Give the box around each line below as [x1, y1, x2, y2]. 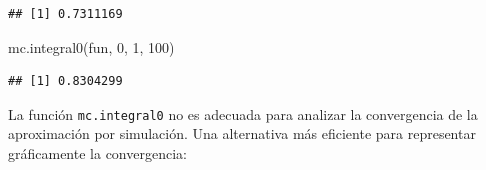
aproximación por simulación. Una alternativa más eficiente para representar [8, 123, 476, 144]
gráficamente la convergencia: [8, 143, 187, 164]
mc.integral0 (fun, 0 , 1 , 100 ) [8, 36, 175, 57]
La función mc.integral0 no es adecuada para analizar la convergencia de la [8, 103, 478, 124]
